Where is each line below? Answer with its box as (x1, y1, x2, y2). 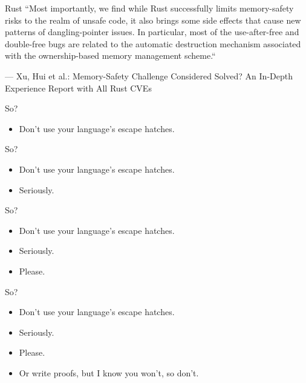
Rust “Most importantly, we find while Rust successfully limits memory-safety (5, 2, 294, 14)
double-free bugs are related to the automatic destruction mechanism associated (5, 37, 301, 50)
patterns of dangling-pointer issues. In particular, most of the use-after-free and (5, 25, 299, 38)
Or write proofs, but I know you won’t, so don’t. (19, 366, 199, 379)
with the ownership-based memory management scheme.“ (5, 49, 216, 62)
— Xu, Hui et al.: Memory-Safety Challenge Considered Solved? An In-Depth (5, 69, 293, 82)
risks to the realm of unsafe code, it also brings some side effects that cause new (5, 13, 301, 26)
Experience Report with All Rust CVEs (5, 81, 152, 94)
